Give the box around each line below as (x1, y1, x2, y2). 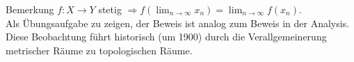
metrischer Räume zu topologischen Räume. (6, 42, 193, 57)
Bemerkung (6, 2, 54, 16)
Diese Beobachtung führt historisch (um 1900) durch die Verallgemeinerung (6, 29, 327, 44)
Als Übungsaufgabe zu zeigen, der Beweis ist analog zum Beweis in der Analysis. (6, 15, 350, 30)
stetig (98, 2, 122, 16)
